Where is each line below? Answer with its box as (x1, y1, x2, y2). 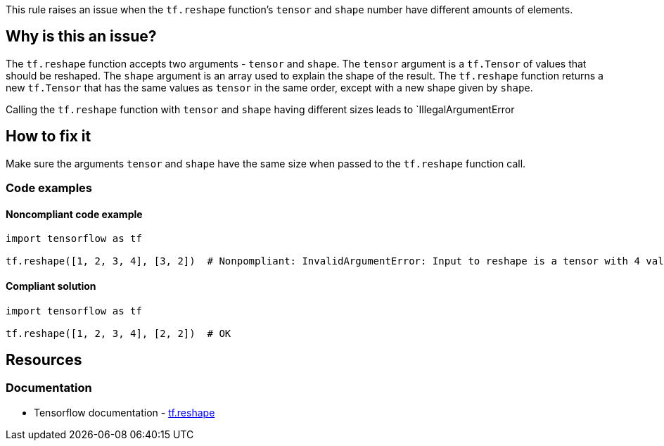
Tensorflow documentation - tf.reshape (34, 406, 215, 419)
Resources (6, 350, 82, 369)
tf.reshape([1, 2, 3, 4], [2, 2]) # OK (6, 327, 231, 339)
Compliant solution (6, 279, 96, 292)
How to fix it (6, 127, 91, 146)
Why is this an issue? (6, 27, 157, 46)
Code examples (6, 181, 93, 196)
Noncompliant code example (6, 208, 143, 220)
